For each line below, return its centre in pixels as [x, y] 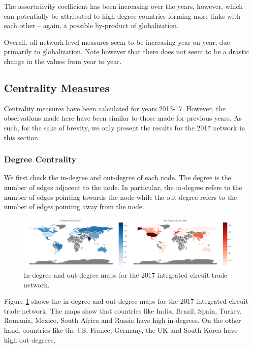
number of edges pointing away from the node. [74, 206]
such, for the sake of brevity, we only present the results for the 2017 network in [125, 127]
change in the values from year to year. [63, 61]
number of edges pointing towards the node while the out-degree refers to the [121, 197]
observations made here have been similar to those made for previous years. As [123, 118]
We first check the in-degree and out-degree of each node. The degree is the [118, 177]
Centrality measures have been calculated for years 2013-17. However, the [115, 108]
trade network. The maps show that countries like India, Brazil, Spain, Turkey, [123, 310]
